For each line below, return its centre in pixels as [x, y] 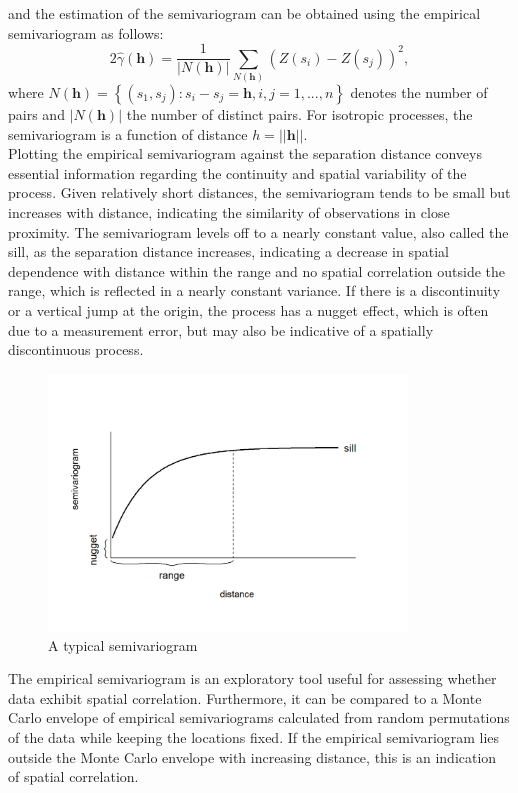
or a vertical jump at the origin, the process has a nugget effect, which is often [248, 309]
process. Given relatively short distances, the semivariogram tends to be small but [259, 192]
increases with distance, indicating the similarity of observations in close [229, 211]
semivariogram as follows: [86, 32]
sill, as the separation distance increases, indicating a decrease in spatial [228, 251]
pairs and [36, 113]
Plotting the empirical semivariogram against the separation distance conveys [245, 153]
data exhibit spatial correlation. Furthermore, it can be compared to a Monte [245, 697]
